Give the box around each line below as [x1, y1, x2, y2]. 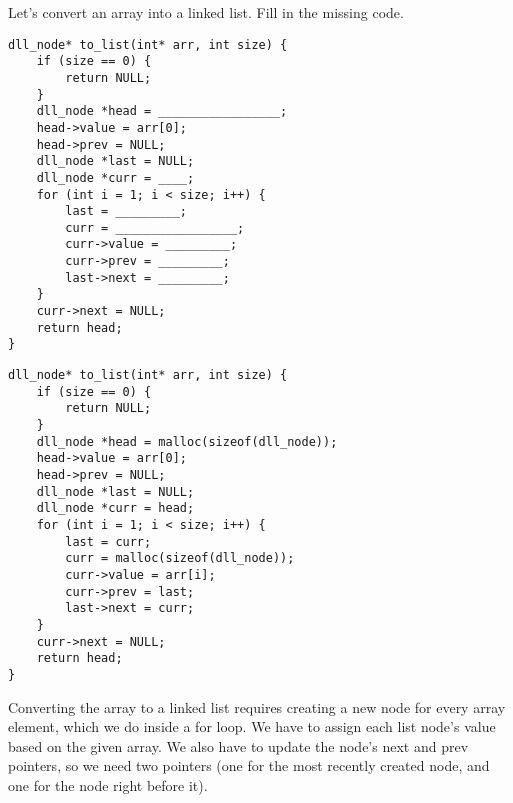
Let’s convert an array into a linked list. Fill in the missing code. [8, 2, 404, 22]
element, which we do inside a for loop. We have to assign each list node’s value [8, 716, 496, 737]
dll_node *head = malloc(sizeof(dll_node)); [36, 434, 338, 449]
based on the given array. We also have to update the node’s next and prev [8, 735, 469, 756]
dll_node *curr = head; [36, 501, 195, 516]
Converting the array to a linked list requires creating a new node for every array [8, 696, 506, 717]
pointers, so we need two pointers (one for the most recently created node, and [8, 755, 490, 776]
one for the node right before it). [8, 774, 208, 795]
